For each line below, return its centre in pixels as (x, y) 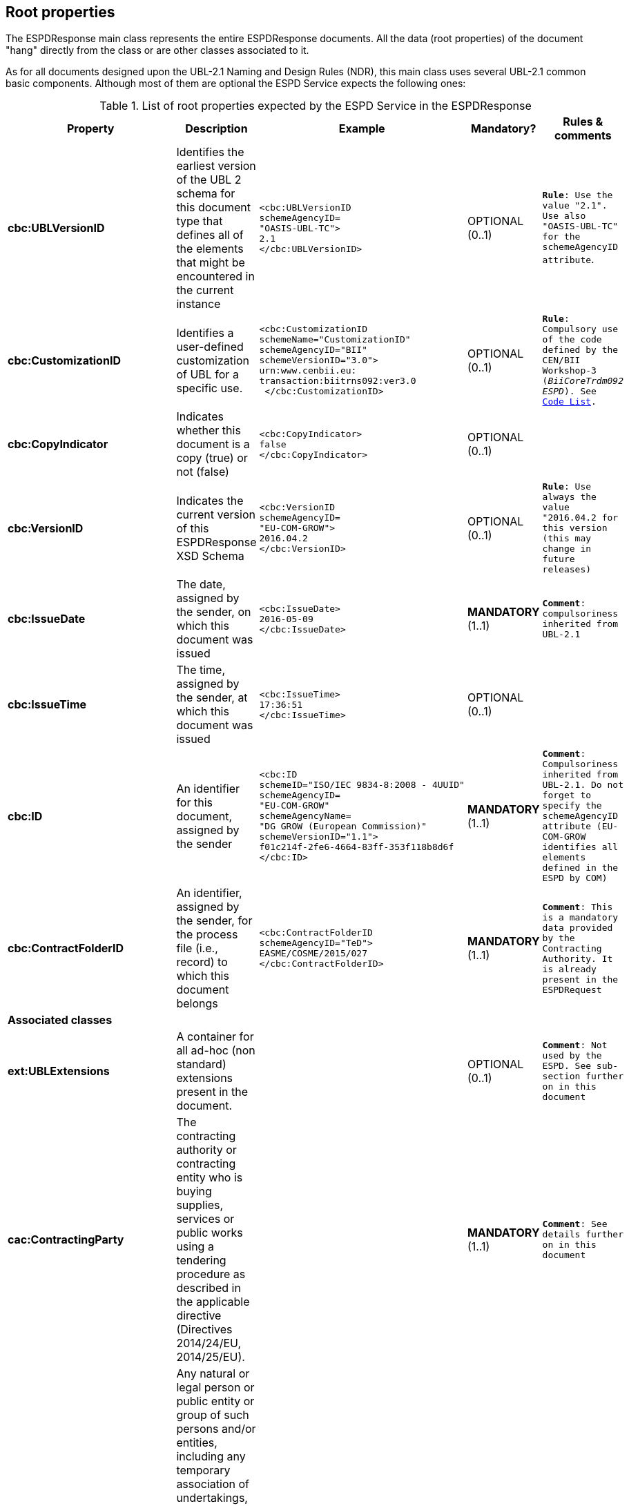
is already (569, 969)
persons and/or (216, 1429)
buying (194, 1191)
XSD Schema (210, 556)
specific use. (210, 388)
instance (199, 304)
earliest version (216, 166)
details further (583, 1235)
